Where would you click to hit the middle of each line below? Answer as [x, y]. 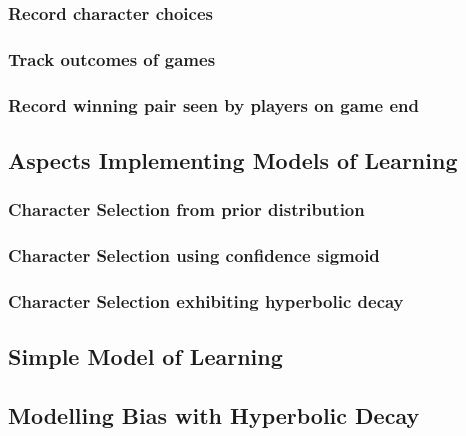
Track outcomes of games [112, 58]
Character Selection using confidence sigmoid [194, 255]
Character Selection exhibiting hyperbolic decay [206, 300]
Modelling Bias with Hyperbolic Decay [214, 415]
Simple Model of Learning [145, 356]
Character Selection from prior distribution [186, 209]
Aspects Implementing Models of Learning [233, 159]
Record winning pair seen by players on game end [213, 104]
